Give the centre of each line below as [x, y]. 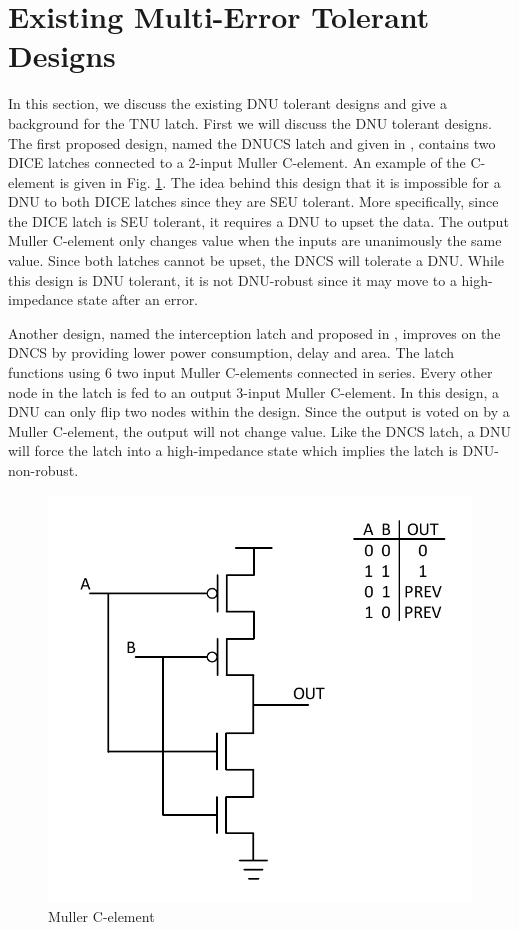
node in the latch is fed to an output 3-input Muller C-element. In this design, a [254, 391]
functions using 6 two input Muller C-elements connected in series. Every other [250, 372]
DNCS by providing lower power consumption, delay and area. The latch [231, 352]
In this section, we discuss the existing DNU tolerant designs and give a [228, 103]
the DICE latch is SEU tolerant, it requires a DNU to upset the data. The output [258, 220]
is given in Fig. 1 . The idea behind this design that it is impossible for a [280, 181]
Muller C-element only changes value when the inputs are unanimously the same [255, 240]
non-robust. [43, 470]
